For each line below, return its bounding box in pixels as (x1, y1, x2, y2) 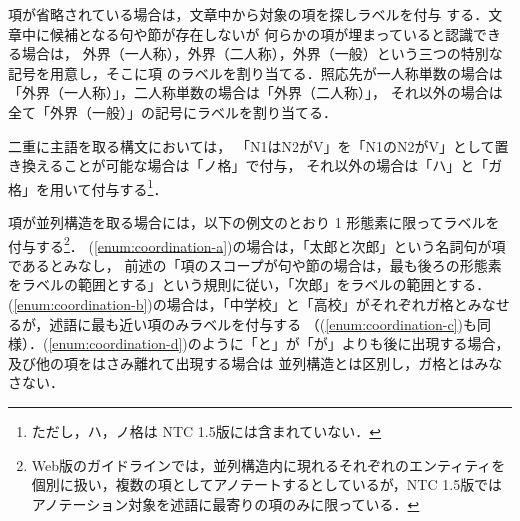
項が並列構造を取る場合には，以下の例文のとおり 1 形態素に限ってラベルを (8, 212, 500, 232)
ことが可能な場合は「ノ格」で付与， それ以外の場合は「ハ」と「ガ (63, 155, 503, 176)
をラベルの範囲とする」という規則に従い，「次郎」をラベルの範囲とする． (8, 274, 491, 295)
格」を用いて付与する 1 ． (8, 175, 168, 199)
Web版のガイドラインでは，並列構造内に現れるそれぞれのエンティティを (31, 454, 506, 475)
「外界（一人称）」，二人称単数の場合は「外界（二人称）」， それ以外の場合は (8, 82, 503, 103)
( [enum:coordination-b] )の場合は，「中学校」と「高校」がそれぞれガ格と (8, 294, 468, 315)
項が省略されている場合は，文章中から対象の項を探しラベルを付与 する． (8, 4, 489, 24)
